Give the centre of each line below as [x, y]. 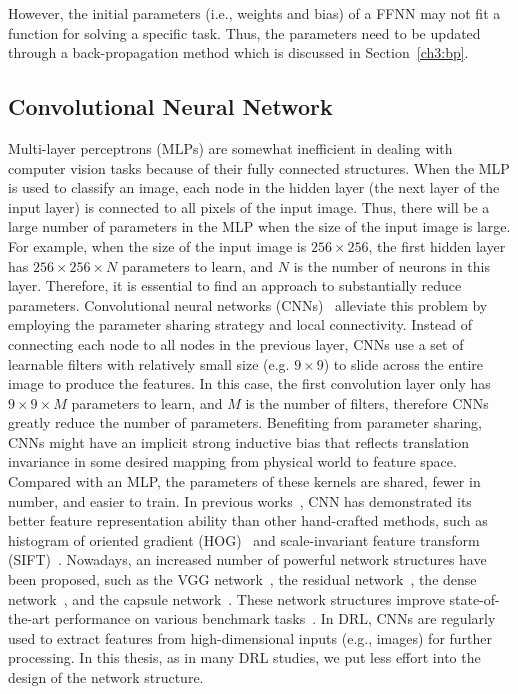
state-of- [474, 598]
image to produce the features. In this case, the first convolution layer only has [249, 383]
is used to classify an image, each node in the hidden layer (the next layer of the [254, 187]
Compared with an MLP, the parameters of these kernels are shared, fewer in [244, 481]
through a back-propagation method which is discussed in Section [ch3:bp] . [238, 52]
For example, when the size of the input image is [157, 245]
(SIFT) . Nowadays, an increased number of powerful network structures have [247, 559]
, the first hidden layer [437, 245]
